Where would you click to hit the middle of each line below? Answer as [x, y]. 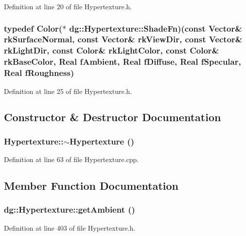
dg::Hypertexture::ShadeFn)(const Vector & [156, 28]
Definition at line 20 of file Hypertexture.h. [68, 6]
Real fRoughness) [39, 73]
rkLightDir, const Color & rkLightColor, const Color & [112, 50]
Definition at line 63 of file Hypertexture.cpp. [71, 159]
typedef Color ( [33, 28]
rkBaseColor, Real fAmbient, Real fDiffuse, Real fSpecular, [123, 62]
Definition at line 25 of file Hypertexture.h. [68, 91]
